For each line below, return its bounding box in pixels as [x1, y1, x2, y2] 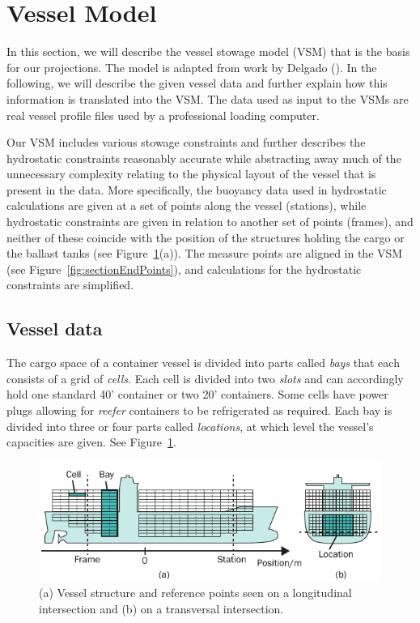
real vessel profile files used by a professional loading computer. [6, 106, 320, 123]
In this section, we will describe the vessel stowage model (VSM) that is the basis [6, 43, 410, 60]
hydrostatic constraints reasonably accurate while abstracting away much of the [6, 149, 401, 166]
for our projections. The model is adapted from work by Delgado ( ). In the [6, 58, 377, 75]
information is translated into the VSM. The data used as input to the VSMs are [6, 90, 409, 107]
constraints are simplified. [6, 276, 134, 293]
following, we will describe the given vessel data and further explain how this [6, 75, 388, 92]
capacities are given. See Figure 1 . [6, 433, 176, 450]
